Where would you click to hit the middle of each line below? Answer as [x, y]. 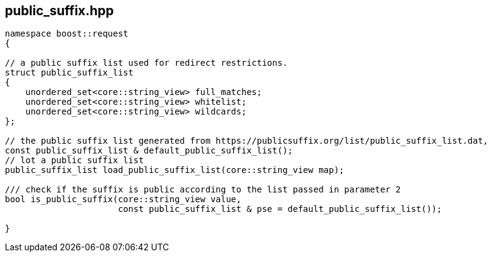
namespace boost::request [67, 34]
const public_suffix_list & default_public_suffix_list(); [149, 151]
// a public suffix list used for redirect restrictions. [146, 63]
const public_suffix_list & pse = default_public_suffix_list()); [280, 209]
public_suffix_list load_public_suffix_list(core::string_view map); [175, 170]
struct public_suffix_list [69, 73]
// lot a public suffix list [74, 160]
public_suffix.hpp [59, 11]
